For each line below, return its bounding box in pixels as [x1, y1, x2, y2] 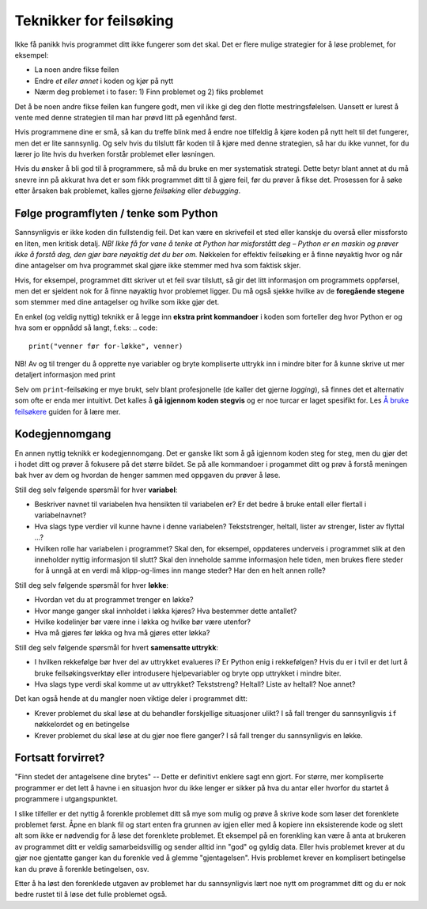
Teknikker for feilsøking [14, 12, 174, 29]
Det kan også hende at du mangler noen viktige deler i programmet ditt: [14, 694, 248, 703]
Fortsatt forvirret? [14, 752, 105, 765]
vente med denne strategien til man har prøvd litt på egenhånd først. [14, 112, 237, 122]
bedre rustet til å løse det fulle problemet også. [14, 890, 168, 900]
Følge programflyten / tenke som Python [14, 206, 218, 221]
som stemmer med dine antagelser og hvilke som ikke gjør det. [14, 297, 220, 307]
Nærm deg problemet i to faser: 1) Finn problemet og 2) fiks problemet [34, 87, 264, 97]
